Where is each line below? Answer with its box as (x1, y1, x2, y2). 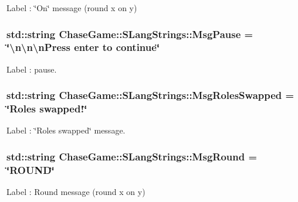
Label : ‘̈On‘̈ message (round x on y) (6, 2, 137, 13)
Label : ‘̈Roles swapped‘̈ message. (6, 124, 126, 136)
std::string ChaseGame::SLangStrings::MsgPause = (6, 26, 253, 41)
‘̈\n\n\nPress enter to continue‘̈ (6, 40, 160, 54)
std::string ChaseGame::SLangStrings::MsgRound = (6, 149, 258, 163)
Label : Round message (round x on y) (6, 186, 145, 198)
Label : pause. (6, 63, 57, 75)
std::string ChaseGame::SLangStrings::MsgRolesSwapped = (6, 88, 294, 102)
